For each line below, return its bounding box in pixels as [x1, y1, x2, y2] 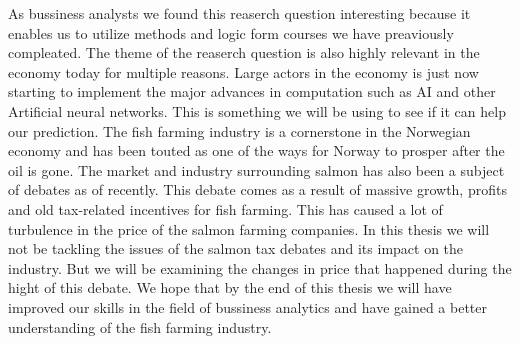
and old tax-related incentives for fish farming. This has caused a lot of [8, 198, 443, 219]
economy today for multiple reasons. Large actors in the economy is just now [8, 61, 479, 82]
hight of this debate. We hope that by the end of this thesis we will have [8, 277, 452, 298]
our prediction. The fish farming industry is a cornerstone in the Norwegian [8, 120, 471, 141]
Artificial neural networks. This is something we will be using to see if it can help [8, 100, 506, 121]
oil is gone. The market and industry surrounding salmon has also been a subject [8, 159, 505, 180]
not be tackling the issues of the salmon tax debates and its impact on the [8, 238, 464, 259]
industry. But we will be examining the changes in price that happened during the [8, 257, 512, 278]
